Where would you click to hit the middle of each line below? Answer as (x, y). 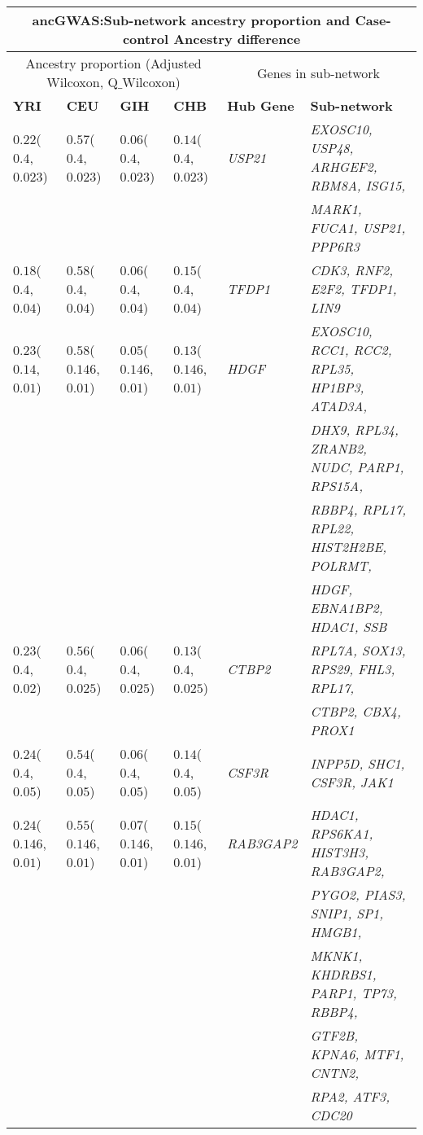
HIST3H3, (340, 852)
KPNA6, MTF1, (357, 1054)
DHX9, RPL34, (354, 429)
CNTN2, (335, 1073)
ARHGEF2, (344, 167)
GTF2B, (334, 1035)
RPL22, (332, 528)
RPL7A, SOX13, (358, 650)
